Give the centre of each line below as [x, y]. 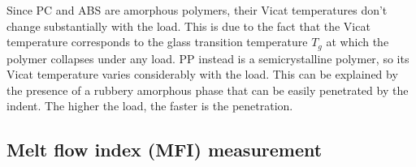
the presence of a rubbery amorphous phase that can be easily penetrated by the [208, 90]
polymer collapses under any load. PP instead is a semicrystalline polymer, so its [208, 58]
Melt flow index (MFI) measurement [165, 150]
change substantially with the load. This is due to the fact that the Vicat [188, 26]
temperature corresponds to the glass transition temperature [157, 42]
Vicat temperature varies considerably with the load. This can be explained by [202, 74]
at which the [357, 42]
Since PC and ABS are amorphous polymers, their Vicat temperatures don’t [197, 10]
